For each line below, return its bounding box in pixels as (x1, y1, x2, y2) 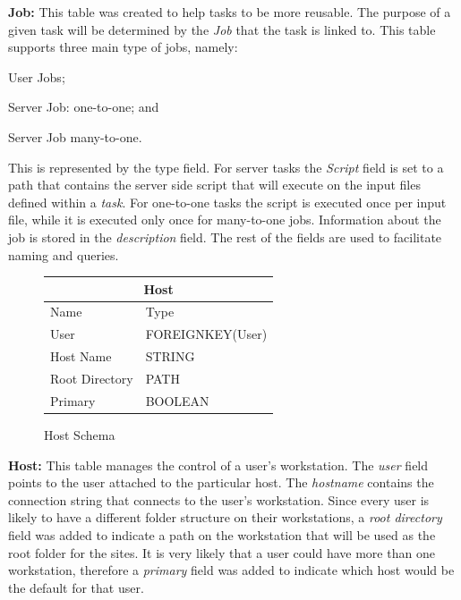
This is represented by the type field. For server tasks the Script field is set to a (8, 157, 444, 176)
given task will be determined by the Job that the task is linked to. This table (8, 20, 436, 38)
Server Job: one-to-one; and (8, 97, 159, 116)
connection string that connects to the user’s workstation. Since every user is (8, 490, 430, 509)
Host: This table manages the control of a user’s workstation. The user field (8, 455, 429, 474)
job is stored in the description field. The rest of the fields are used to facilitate (8, 227, 442, 246)
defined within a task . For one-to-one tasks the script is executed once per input (8, 192, 447, 211)
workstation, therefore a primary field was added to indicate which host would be (8, 561, 455, 579)
